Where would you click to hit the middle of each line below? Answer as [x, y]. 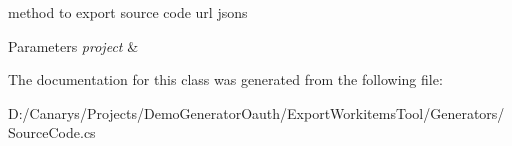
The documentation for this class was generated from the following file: [225, 79]
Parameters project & [73, 45]
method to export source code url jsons [128, 12]
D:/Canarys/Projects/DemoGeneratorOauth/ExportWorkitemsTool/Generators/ [256, 112]
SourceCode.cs [52, 132]
